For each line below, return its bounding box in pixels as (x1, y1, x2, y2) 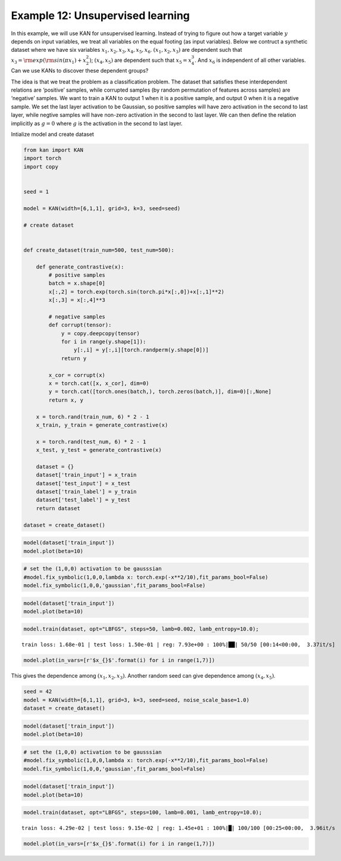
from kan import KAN (23, 146, 83, 154)
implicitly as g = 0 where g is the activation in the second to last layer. (11, 120, 183, 127)
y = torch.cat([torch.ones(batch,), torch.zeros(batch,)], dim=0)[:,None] (48, 388, 272, 395)
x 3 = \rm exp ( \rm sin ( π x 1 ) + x (11, 57, 86, 65)
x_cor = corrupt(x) (48, 372, 105, 378)
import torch (23, 155, 62, 162)
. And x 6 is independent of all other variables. (194, 57, 306, 65)
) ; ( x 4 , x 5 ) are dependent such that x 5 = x (89, 57, 192, 65)
